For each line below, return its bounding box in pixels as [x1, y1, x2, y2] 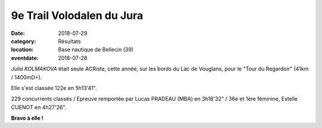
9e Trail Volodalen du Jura [11, 9, 143, 22]
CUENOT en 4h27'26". [11, 104, 67, 111]
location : [11, 46, 34, 53]
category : [11, 37, 36, 44]
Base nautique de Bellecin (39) [58, 46, 134, 53]
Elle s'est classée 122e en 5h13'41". [11, 84, 97, 91]
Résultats [58, 37, 81, 44]
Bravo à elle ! [11, 114, 44, 121]
